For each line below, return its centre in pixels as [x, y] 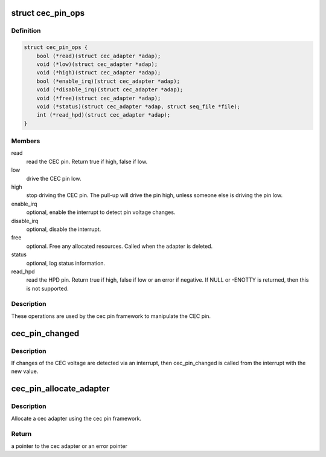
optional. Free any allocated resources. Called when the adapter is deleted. [120, 246]
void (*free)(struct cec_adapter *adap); [99, 98]
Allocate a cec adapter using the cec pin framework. [76, 418]
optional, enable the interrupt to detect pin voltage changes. [101, 212]
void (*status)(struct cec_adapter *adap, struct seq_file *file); [139, 106]
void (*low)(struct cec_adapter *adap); [97, 64]
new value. [25, 371]
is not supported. [47, 288]
